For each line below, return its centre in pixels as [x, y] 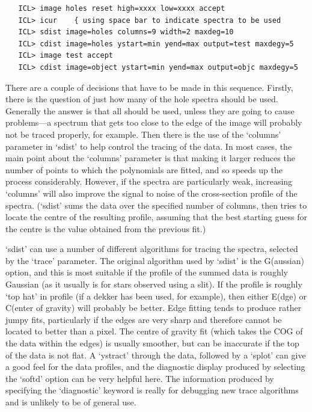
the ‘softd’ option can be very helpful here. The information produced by [140, 378]
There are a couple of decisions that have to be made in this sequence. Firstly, [149, 87]
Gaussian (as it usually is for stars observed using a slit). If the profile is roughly [154, 284]
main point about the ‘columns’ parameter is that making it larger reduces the [150, 158]
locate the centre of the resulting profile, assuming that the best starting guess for [156, 217]
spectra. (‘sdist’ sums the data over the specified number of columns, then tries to [156, 205]
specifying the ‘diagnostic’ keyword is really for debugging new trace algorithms [152, 390]
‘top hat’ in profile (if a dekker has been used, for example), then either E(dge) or [156, 296]
